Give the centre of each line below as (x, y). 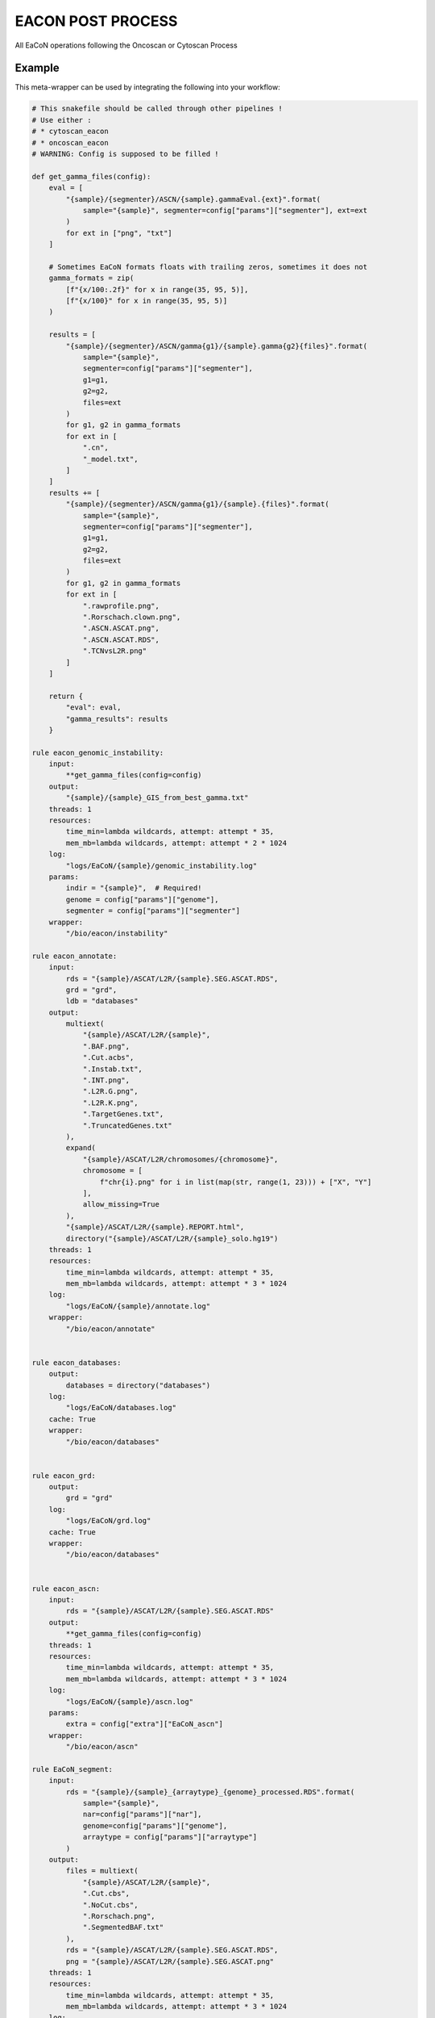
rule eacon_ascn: (66, 1589)
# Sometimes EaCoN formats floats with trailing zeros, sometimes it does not (208, 267)
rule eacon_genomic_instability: (98, 752)
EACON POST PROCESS (96, 21)
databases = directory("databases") (138, 1385)
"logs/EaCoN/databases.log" (121, 1408)
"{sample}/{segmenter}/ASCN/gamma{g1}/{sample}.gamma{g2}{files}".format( (217, 346)
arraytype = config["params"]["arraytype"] (170, 1837)
